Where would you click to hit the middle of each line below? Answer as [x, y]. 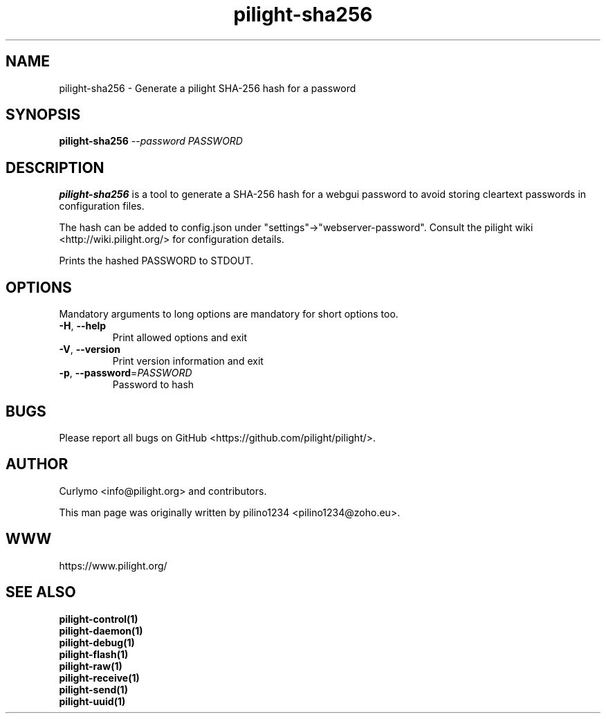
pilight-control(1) [99, 619]
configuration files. [102, 206]
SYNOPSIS [43, 115]
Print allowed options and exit [180, 338]
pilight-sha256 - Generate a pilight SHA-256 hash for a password [208, 88]
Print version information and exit [188, 361]
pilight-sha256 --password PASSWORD [151, 141]
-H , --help [83, 326]
